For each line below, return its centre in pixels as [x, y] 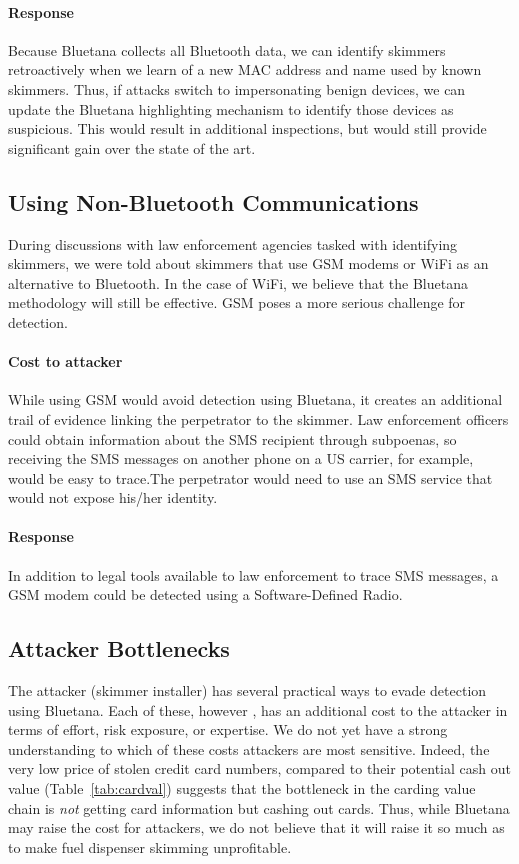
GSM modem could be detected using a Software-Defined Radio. [205, 594]
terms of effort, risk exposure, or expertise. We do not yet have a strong [228, 729]
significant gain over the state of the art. [132, 147]
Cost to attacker [65, 361]
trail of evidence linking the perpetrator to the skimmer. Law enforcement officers [258, 418]
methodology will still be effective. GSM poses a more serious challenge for [237, 302]
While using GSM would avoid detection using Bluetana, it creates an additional [255, 399]
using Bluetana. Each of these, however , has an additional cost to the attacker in [258, 709]
